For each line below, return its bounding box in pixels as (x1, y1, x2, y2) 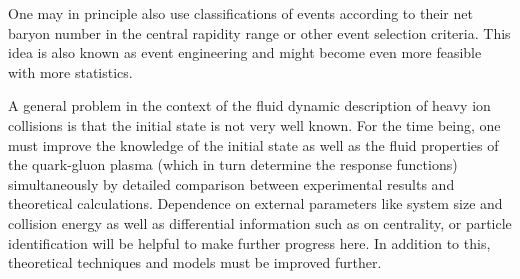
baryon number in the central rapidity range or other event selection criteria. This (8, 22, 511, 43)
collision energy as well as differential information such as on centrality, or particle (8, 212, 512, 233)
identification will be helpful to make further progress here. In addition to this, (8, 232, 491, 253)
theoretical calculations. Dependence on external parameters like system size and (8, 193, 503, 214)
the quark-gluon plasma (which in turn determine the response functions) (8, 154, 458, 175)
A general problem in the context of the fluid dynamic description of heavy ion (8, 95, 491, 116)
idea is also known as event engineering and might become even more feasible (8, 42, 482, 63)
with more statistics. (8, 61, 133, 82)
